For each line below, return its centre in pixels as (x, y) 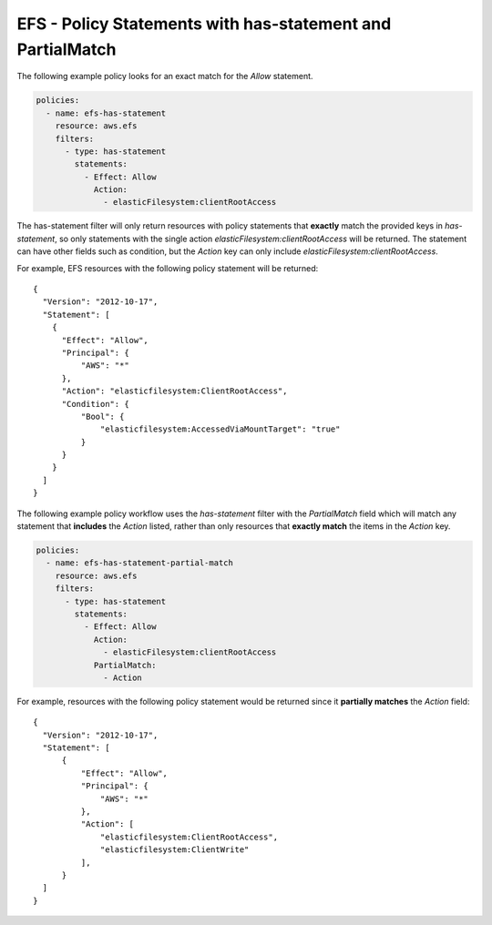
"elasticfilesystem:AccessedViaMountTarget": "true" (220, 429)
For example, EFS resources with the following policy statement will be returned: (168, 268)
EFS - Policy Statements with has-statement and (204, 24)
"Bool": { (102, 416)
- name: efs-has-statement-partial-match (140, 563)
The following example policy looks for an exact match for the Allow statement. (165, 76)
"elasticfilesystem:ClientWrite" (175, 850)
